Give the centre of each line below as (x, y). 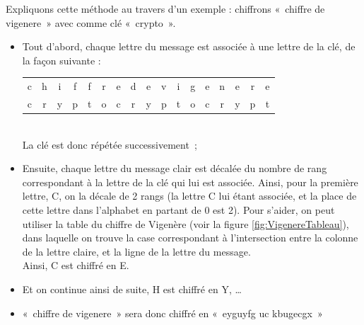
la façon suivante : (61, 60)
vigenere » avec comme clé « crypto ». (91, 22)
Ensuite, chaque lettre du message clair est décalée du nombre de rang (175, 168)
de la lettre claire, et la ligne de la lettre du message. (136, 251)
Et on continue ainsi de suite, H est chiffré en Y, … (132, 289)
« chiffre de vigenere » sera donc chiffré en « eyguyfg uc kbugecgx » (172, 313)
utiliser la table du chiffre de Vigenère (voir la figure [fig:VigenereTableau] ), (186, 223)
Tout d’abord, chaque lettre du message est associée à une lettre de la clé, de (189, 46)
